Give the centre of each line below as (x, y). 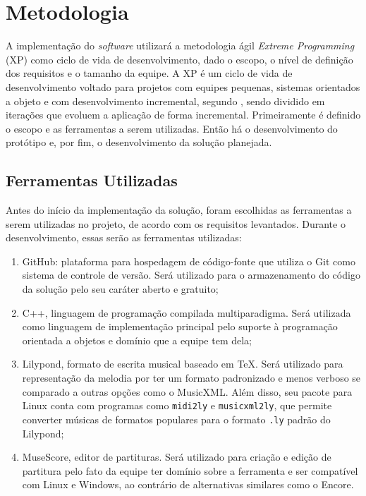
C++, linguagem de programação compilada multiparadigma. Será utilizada (187, 312)
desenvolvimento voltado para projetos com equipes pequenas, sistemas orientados (183, 86)
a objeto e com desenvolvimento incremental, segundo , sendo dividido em (165, 101)
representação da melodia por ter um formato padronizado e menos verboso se (191, 378)
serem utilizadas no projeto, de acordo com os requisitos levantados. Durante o (176, 223)
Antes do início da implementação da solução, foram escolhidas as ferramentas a (179, 210)
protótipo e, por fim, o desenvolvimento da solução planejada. (139, 142)
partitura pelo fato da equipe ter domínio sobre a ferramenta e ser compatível (190, 470)
